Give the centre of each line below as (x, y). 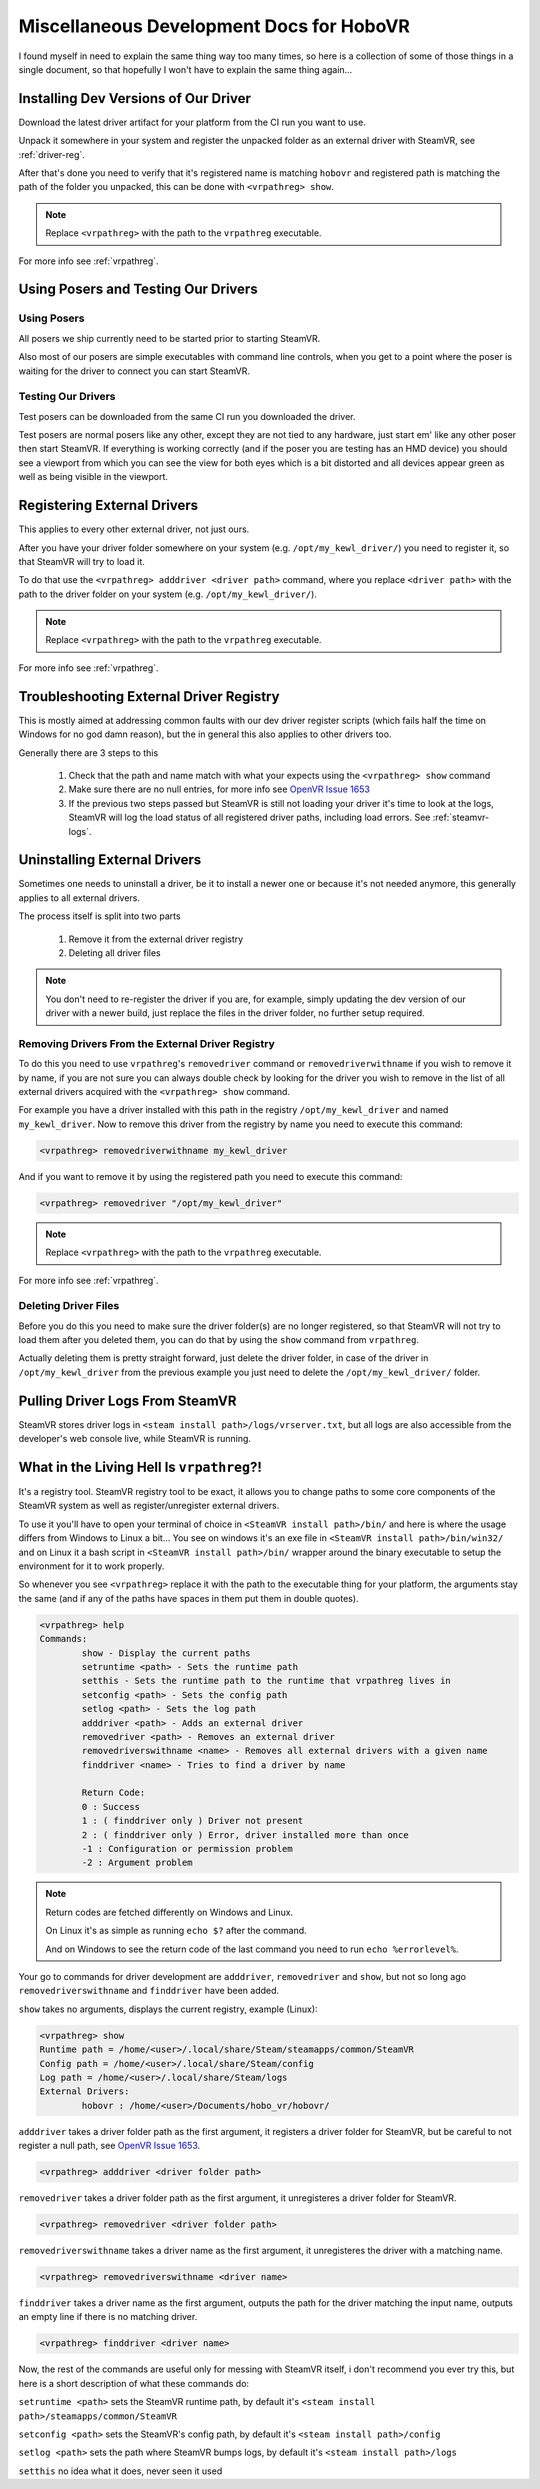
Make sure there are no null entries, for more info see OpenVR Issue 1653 (219, 789)
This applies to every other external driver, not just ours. (134, 529)
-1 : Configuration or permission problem (187, 1849)
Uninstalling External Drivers (110, 860)
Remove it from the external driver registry (156, 939)
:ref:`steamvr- (461, 817)
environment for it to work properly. (91, 1566)
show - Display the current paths (166, 1653)
